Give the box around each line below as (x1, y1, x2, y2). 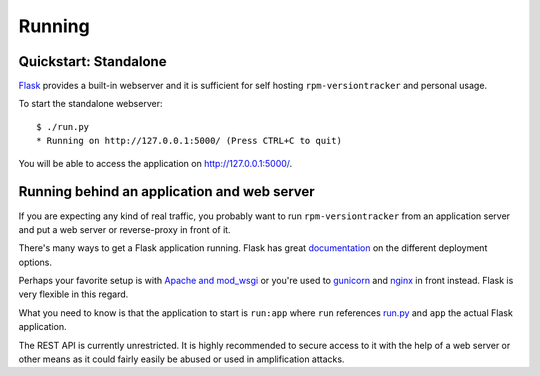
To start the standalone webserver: (18, 98, 163, 110)
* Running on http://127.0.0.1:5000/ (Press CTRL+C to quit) (36, 135, 342, 147)
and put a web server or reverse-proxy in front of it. (18, 223, 231, 235)
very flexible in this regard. (18, 288, 129, 300)
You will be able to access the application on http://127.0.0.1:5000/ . (18, 157, 293, 169)
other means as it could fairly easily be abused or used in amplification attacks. (18, 353, 345, 365)
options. (18, 256, 53, 268)
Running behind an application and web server (18, 183, 315, 200)
